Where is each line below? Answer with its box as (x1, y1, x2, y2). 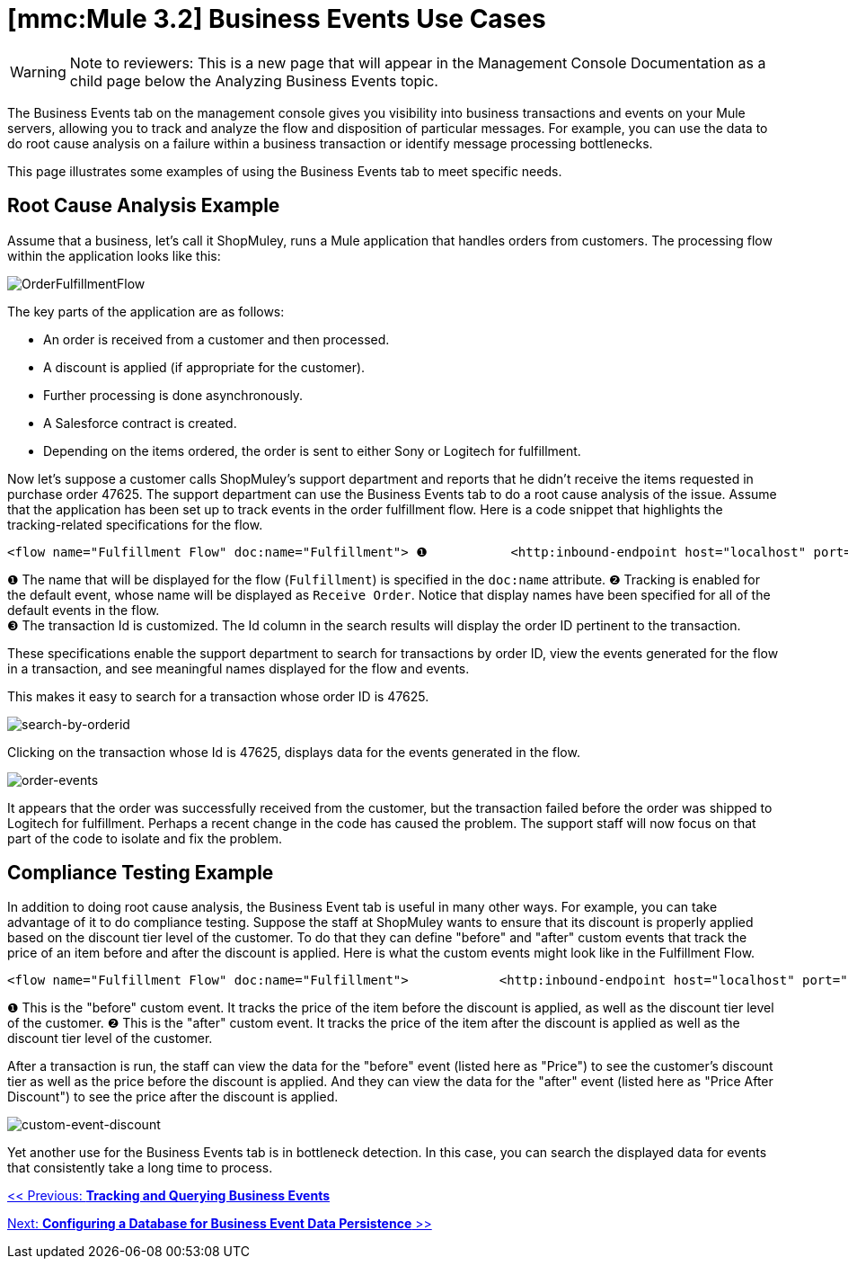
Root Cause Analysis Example (7, 194, 280, 218)
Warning (10, 62, 66, 81)
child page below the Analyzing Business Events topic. (69, 71, 438, 90)
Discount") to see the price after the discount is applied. (7, 1089, 339, 1105)
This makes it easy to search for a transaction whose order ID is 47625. (7, 688, 429, 704)
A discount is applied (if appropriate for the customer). (43, 359, 366, 375)
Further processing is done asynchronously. (43, 387, 304, 403)
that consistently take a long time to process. (7, 1160, 273, 1176)
